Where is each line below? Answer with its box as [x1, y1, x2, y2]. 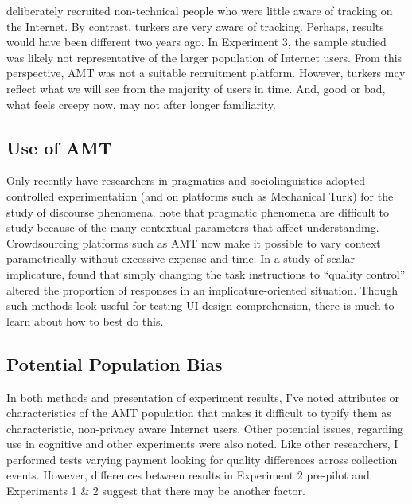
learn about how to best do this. [6, 312, 164, 329]
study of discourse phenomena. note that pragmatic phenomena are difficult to [6, 203, 390, 220]
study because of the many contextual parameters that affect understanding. [6, 219, 379, 236]
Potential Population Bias [6, 351, 223, 376]
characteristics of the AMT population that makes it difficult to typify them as [6, 404, 391, 421]
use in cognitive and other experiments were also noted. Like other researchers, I [6, 436, 398, 452]
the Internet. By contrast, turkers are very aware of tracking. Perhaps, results [6, 18, 384, 34]
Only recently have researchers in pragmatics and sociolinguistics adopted [6, 172, 365, 189]
